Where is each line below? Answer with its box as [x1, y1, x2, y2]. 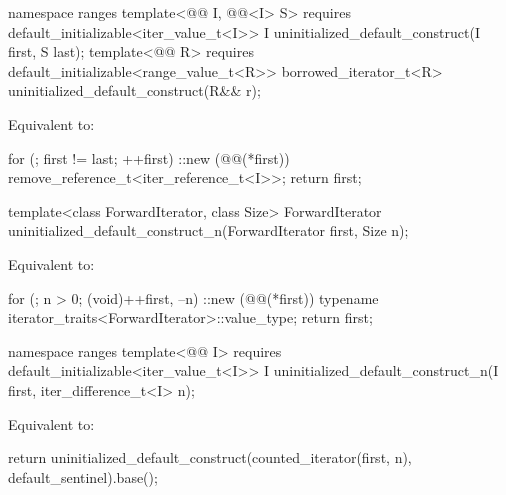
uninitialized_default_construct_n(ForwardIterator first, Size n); [8, 220, 409, 241]
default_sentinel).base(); [8, 466, 158, 487]
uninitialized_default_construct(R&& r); [8, 80, 261, 101]
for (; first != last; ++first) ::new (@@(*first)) [8, 147, 290, 168]
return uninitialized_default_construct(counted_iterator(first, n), [8, 447, 412, 468]
